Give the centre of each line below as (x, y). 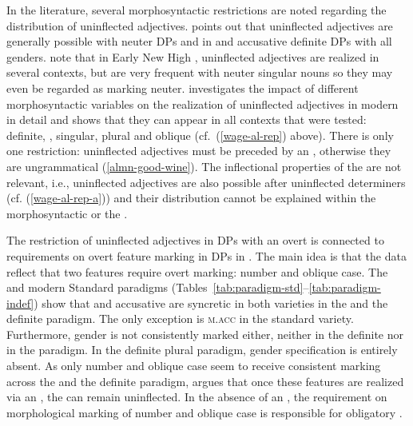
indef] (20, 303)
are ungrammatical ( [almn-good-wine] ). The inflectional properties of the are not (204, 166)
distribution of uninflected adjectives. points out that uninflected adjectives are (200, 25)
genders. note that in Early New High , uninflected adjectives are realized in (193, 56)
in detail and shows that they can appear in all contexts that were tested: (187, 119)
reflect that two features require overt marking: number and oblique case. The (197, 271)
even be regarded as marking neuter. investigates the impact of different (183, 88)
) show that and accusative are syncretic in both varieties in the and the (211, 303)
